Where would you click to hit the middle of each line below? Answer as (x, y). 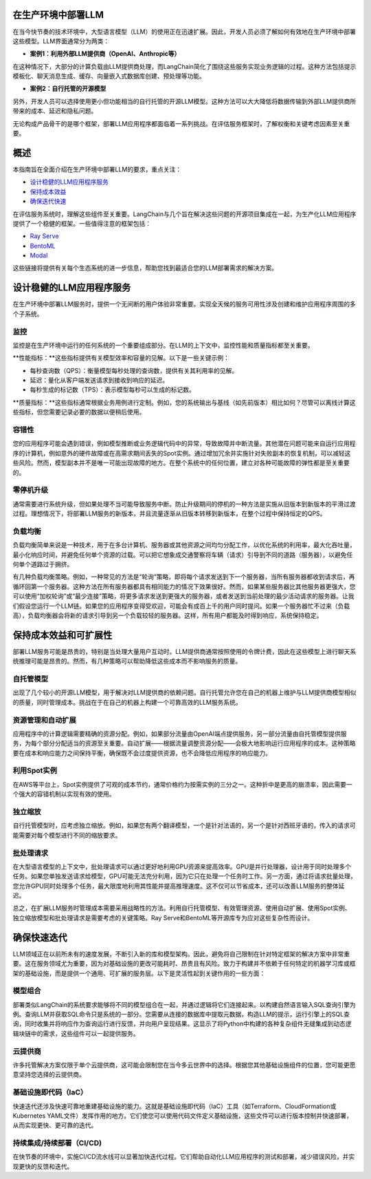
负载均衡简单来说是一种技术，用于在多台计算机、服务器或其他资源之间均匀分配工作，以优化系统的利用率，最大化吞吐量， (184, 545)
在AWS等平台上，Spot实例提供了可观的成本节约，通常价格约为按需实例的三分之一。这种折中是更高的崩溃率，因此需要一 (183, 784)
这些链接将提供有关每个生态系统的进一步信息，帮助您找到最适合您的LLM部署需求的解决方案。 (145, 268)
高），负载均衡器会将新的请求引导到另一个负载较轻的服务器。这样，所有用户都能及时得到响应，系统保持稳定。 (168, 615)
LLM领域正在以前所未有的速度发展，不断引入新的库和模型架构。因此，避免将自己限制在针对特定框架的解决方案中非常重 (181, 954)
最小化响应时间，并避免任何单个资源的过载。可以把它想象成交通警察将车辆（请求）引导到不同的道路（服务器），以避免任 (183, 555)
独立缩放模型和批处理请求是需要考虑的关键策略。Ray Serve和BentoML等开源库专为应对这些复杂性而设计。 (163, 917)
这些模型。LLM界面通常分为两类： (61, 41)
